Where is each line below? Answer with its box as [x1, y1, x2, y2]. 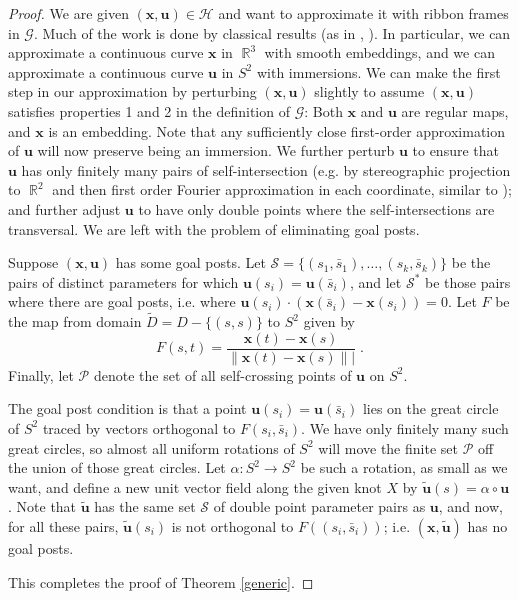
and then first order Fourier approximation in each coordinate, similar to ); [52, 179, 512, 200]
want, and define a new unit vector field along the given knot [8, 476, 382, 497]
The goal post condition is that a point [8, 398, 247, 419]
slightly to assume [314, 81, 425, 102]
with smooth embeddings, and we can [264, 42, 495, 63]
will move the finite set [318, 437, 458, 458]
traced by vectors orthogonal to [42, 417, 236, 438]
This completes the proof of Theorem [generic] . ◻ [8, 571, 314, 592]
